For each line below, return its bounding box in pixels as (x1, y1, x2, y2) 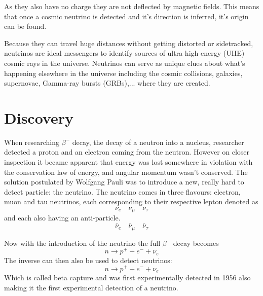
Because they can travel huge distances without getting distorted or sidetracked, (4, 38, 253, 48)
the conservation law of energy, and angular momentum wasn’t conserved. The (4, 166, 248, 177)
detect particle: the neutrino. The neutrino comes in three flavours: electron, (4, 186, 241, 197)
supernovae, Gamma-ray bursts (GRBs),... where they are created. (4, 78, 210, 88)
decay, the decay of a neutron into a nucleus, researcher (72, 136, 244, 147)
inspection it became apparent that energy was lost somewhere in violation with (4, 157, 253, 167)
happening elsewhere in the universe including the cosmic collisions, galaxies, (4, 67, 243, 78)
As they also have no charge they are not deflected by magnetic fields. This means (4, 1, 259, 11)
